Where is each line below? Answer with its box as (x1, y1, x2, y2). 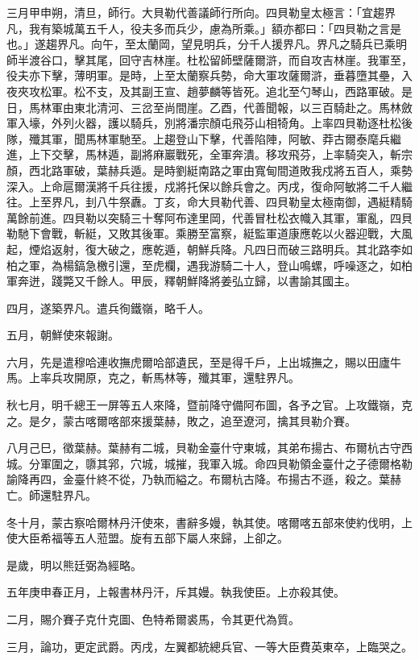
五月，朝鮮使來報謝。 (6, 326, 119, 343)
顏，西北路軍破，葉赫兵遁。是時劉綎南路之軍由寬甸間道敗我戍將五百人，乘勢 (6, 161, 413, 178)
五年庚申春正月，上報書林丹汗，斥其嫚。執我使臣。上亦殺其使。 (6, 583, 345, 600)
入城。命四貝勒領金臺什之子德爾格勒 (220, 455, 413, 471)
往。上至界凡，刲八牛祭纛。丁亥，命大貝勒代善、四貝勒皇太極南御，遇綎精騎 (6, 193, 413, 210)
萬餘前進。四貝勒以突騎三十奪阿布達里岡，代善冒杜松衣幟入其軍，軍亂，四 (6, 209, 401, 226)
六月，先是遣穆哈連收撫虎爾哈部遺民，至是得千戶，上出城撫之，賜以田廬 (6, 353, 390, 370)
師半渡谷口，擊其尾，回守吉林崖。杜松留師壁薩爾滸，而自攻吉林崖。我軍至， (6, 51, 413, 68)
